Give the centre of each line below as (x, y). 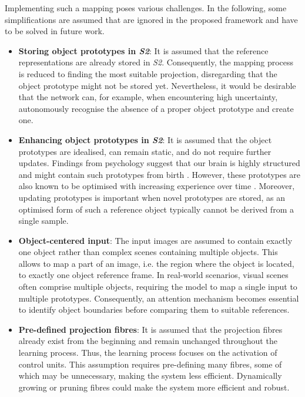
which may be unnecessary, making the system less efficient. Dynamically (150, 376)
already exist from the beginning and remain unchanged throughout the (148, 341)
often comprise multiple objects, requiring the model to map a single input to (158, 287)
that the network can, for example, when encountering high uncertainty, (148, 97)
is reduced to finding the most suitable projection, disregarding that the (148, 73)
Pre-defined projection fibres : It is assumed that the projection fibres (150, 329)
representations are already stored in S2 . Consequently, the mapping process (156, 62)
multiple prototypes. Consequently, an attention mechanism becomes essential (159, 298)
